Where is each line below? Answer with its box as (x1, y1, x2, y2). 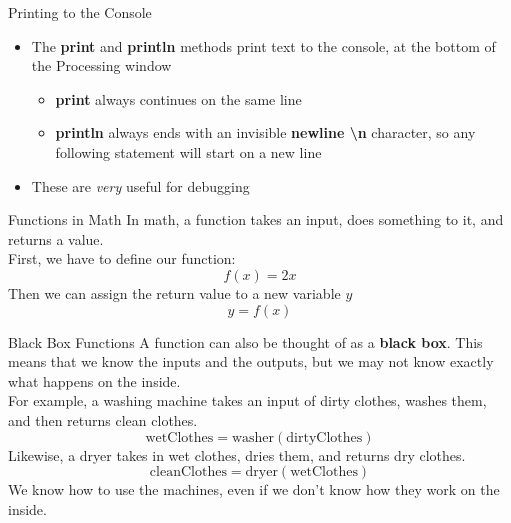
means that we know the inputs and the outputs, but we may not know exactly (8, 351, 494, 372)
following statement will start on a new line (55, 141, 322, 162)
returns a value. (8, 228, 104, 249)
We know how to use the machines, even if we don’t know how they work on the (8, 479, 500, 500)
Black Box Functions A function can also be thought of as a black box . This (8, 331, 483, 352)
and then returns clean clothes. (8, 409, 198, 430)
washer (231, 430, 275, 445)
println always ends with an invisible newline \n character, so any (55, 122, 476, 143)
